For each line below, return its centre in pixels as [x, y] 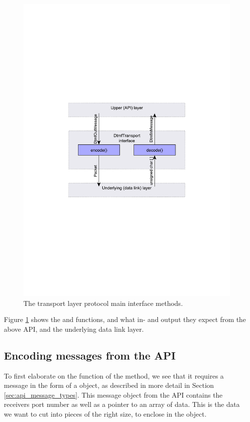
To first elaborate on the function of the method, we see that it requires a [114, 375]
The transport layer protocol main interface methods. [103, 303]
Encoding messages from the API [90, 355]
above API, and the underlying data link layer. [74, 329]
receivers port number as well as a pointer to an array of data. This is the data [122, 404]
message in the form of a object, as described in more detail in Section [109, 385]
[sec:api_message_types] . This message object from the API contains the [113, 394]
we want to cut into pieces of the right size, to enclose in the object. [105, 414]
